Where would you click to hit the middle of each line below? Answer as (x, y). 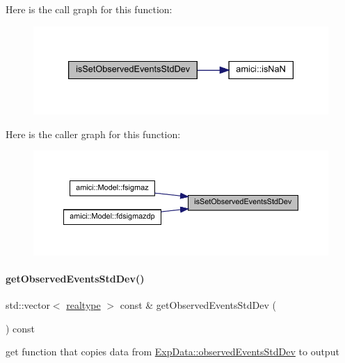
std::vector (28, 305)
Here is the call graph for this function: (89, 9)
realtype (83, 305)
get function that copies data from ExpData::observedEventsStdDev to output (172, 352)
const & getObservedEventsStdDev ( (198, 305)
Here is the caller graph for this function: (93, 134)
